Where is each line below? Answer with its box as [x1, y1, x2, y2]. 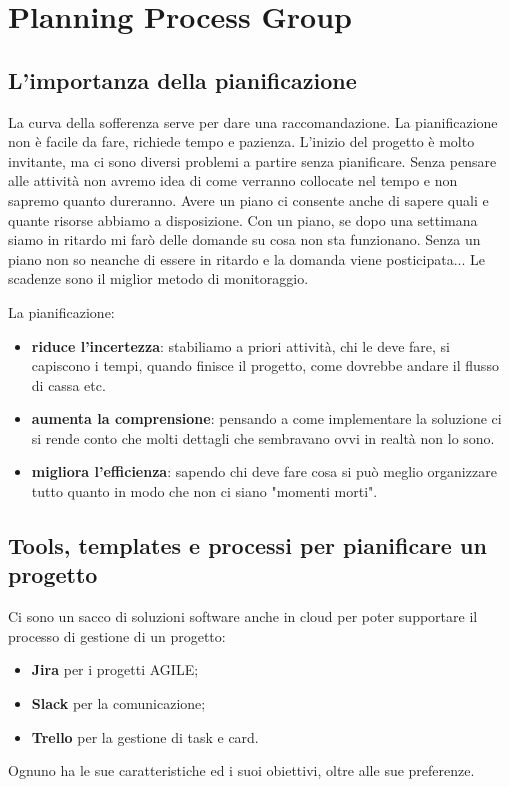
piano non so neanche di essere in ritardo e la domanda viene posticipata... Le [8, 248, 486, 269]
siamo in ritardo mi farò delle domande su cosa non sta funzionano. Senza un [8, 229, 481, 250]
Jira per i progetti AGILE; [31, 659, 199, 680]
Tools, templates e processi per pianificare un [8, 530, 487, 561]
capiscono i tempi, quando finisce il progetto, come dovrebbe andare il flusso [31, 355, 499, 376]
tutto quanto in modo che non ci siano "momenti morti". [31, 481, 378, 502]
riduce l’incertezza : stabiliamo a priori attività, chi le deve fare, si [31, 335, 450, 356]
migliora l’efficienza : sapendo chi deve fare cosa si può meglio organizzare [31, 461, 497, 482]
